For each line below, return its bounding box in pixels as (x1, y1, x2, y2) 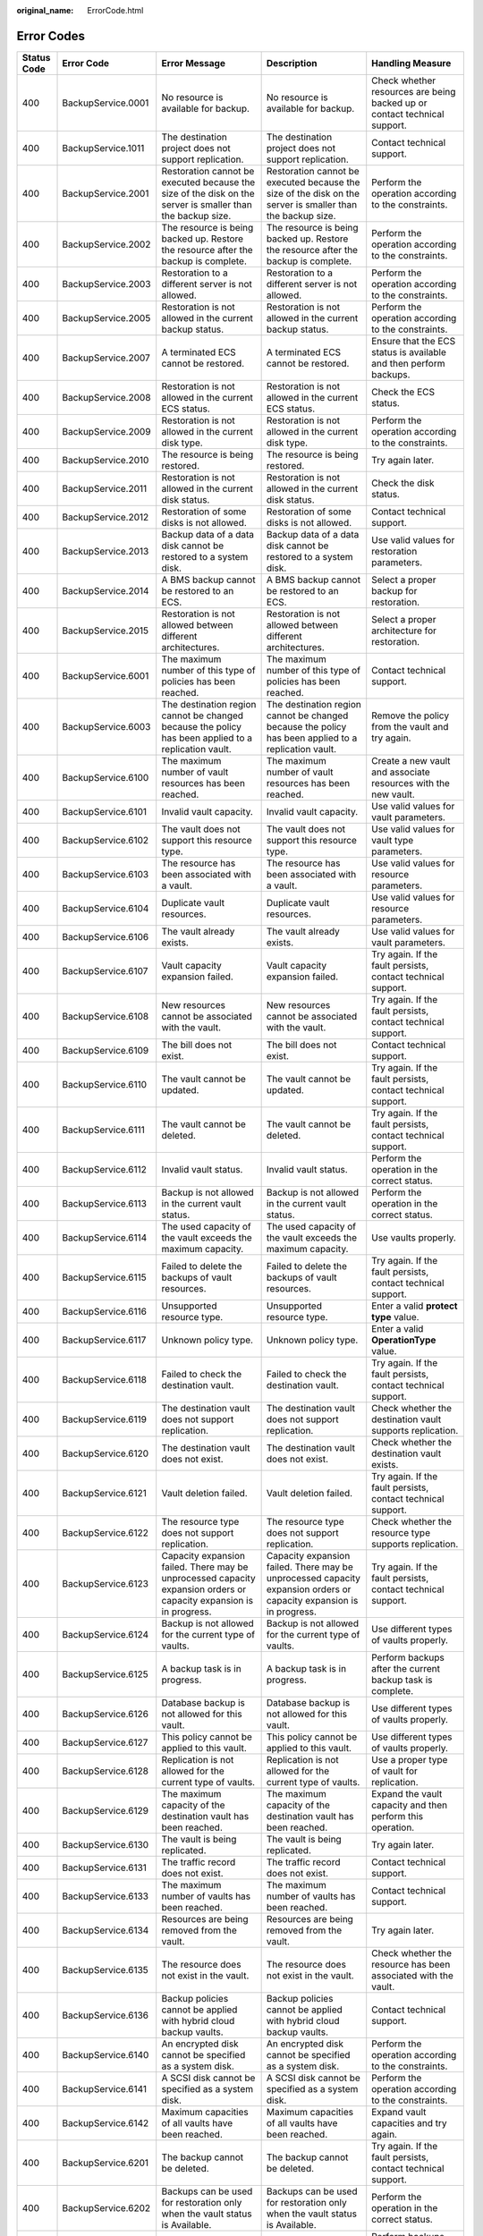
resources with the (371, 776, 451, 789)
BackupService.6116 (62, 1305, 148, 1317)
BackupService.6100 (62, 771, 149, 783)
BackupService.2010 (62, 453, 149, 466)
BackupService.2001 (62, 187, 149, 199)
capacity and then (371, 1799, 447, 1811)
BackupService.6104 (62, 902, 149, 914)
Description (266, 56, 318, 69)
